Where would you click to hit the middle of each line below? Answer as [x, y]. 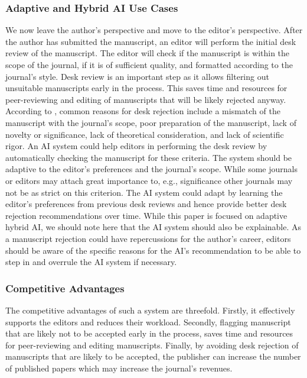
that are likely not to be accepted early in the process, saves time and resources [149, 333]
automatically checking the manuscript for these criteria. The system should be [149, 157]
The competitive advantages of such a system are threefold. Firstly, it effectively [150, 310]
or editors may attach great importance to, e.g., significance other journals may [149, 180]
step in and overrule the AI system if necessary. [91, 262]
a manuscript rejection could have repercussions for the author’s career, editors [148, 238]
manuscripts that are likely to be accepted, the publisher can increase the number [153, 356]
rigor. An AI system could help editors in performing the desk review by [136, 146]
